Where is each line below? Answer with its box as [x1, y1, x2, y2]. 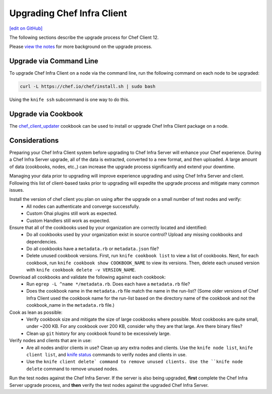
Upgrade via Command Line [9, 57, 98, 66]
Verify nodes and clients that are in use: [9, 337, 92, 344]
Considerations [9, 136, 59, 145]
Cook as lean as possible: [9, 309, 63, 315]
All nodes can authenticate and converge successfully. [26, 203, 141, 209]
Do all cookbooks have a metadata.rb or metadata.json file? [26, 246, 159, 252]
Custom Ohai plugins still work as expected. [26, 210, 118, 216]
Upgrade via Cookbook [9, 110, 83, 119]
